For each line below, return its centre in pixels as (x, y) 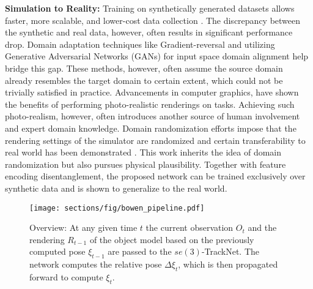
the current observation (190, 227)
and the (262, 227)
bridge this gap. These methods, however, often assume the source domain (144, 68)
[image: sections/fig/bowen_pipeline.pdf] (117, 208)
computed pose (57, 251)
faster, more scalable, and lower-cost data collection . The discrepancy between (153, 20)
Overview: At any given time (83, 227)
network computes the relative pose (96, 264)
